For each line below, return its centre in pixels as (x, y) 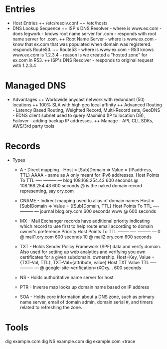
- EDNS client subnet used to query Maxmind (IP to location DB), (79, 115)
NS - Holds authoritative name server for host (67, 277)
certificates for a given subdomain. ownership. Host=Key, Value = (87, 257)
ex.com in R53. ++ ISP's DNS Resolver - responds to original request (83, 60)
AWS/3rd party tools (33, 126)
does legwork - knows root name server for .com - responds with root (84, 33)
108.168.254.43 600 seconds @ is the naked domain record (81, 185)
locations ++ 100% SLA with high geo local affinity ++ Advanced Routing (87, 105)
